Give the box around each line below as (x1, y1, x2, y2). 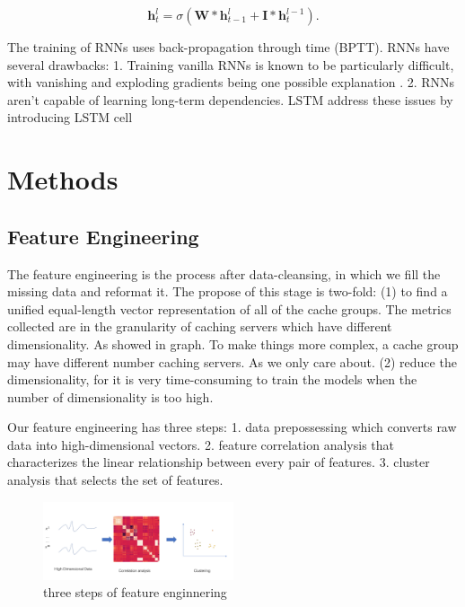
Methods (7, 161, 118, 198)
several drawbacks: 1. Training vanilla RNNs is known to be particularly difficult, (7, 55, 454, 74)
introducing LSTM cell (7, 108, 133, 127)
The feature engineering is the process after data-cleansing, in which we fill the (7, 264, 441, 283)
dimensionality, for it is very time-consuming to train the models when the (7, 370, 417, 389)
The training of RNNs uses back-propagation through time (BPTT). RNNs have (7, 38, 450, 56)
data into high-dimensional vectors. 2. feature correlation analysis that (7, 435, 394, 453)
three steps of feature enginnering (43, 583, 227, 602)
